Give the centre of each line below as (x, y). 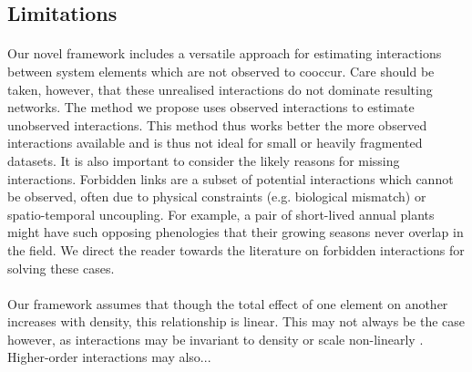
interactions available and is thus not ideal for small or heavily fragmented (215, 143)
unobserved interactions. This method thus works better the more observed (217, 124)
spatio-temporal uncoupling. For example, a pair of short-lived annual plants (221, 214)
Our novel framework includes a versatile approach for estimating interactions (225, 53)
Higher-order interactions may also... (109, 357)
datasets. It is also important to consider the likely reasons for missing (204, 160)
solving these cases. (61, 268)
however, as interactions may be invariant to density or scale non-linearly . (215, 339)
